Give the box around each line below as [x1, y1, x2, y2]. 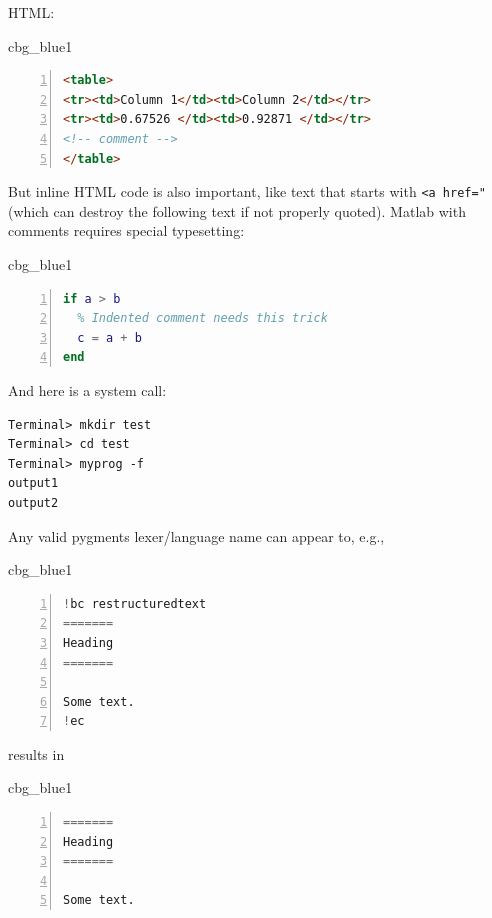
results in [8, 743, 65, 764]
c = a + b [77, 330, 142, 345]
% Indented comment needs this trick [77, 311, 328, 326]
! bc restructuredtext [63, 596, 207, 611]
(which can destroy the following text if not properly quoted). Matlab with [8, 200, 466, 221]
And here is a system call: [8, 379, 167, 400]
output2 [8, 495, 59, 510]
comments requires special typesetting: [8, 220, 245, 241]
